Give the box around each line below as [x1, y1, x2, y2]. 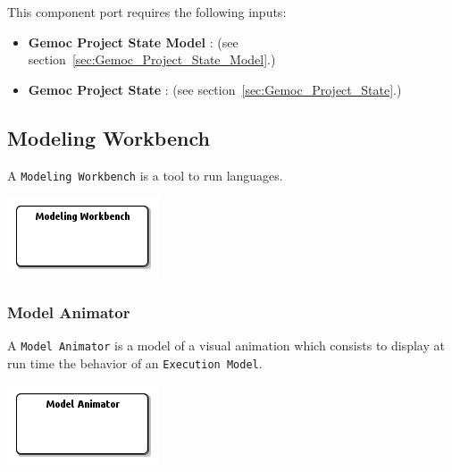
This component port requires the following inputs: [7, 3, 287, 21]
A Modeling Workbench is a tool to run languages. [7, 165, 283, 184]
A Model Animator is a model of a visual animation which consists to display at [7, 336, 445, 355]
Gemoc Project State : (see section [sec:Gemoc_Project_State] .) [28, 80, 402, 98]
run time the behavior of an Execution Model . [7, 353, 263, 372]
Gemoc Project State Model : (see [28, 32, 239, 51]
